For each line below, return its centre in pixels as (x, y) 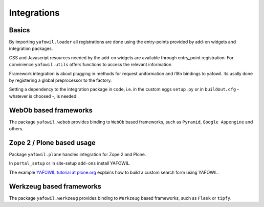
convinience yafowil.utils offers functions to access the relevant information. (91, 65)
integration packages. (31, 48)
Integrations (34, 13)
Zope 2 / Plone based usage (52, 143)
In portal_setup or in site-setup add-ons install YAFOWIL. (70, 163)
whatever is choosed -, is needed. (43, 96)
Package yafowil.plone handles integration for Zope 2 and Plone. (77, 154)
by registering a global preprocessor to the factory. (60, 80)
